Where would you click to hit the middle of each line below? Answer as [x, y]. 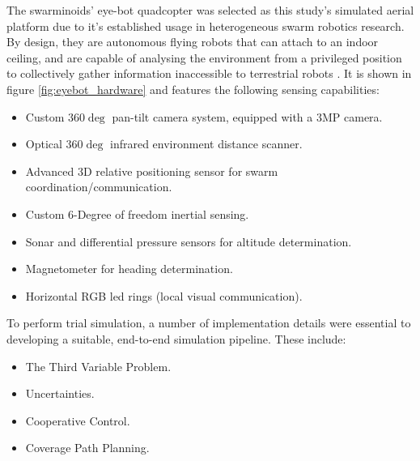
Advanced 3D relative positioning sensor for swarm [152, 171]
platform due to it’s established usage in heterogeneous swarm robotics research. [206, 26]
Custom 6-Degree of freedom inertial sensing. [137, 213]
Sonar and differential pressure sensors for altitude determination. [189, 241]
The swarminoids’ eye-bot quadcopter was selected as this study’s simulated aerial [210, 10]
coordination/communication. [99, 187]
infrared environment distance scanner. [206, 144]
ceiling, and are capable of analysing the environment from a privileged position [204, 57]
